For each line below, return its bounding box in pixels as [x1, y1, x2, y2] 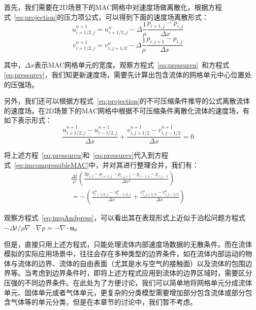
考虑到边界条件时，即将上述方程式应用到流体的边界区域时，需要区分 [31, 268, 252, 278]
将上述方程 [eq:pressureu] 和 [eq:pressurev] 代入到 [4, 150, 155, 160]
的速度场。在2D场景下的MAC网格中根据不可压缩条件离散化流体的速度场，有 [4, 105, 250, 115]
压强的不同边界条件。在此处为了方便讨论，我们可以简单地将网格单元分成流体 [4, 277, 252, 287]
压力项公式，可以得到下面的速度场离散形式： [64, 11, 209, 22]
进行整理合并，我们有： [123, 159, 199, 170]
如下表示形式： [4, 115, 52, 125]
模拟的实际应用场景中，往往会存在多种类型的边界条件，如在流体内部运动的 [4, 248, 245, 259]
